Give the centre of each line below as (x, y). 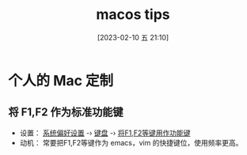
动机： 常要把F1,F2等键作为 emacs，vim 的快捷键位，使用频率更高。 (131, 142)
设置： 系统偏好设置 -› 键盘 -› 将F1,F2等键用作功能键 (105, 133)
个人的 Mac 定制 (61, 80)
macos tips (133, 15)
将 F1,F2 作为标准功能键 (66, 112)
